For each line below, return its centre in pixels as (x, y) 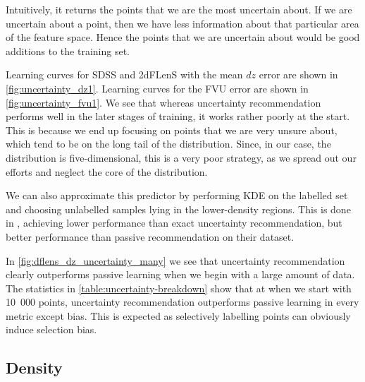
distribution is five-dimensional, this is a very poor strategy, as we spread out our (181, 157)
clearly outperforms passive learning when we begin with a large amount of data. (180, 274)
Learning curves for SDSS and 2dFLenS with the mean (124, 74)
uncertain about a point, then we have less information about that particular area (182, 23)
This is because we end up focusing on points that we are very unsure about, (172, 130)
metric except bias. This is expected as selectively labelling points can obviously (178, 315)
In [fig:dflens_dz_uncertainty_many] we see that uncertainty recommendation (175, 260)
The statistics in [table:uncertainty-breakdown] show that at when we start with (179, 288)
